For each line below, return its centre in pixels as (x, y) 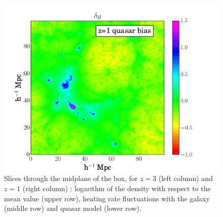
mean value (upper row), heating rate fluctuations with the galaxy (107, 198)
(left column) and (185, 178)
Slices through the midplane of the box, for (71, 178)
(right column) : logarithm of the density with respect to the (117, 188)
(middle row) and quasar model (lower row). (73, 208)
